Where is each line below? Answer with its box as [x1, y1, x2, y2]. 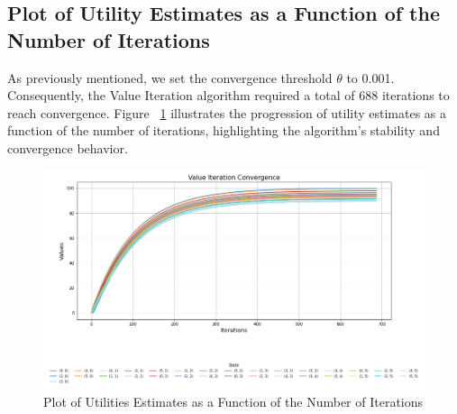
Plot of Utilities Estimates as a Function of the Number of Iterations [43, 391, 424, 410]
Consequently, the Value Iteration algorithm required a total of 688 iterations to [7, 86, 450, 105]
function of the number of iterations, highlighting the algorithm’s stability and [7, 121, 440, 140]
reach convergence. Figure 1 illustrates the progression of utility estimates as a [7, 103, 447, 122]
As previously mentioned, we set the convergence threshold [7, 68, 333, 87]
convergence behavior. [7, 138, 128, 157]
